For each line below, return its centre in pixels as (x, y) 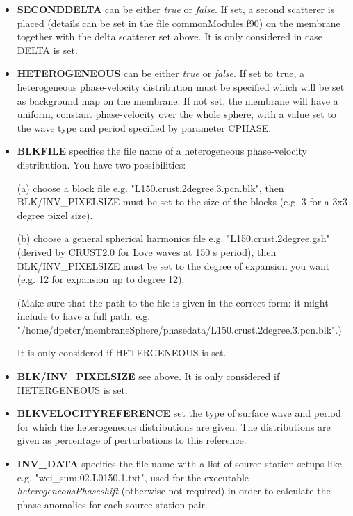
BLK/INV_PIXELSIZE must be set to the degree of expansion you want (173, 265)
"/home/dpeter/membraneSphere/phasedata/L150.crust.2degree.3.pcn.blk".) (179, 329)
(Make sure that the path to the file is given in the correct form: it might (173, 302)
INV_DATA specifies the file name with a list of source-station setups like (179, 464)
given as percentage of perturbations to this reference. (132, 440)
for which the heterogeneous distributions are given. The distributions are (174, 426)
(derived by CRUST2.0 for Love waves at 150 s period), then (147, 251)
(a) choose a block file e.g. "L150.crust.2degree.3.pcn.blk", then (150, 188)
